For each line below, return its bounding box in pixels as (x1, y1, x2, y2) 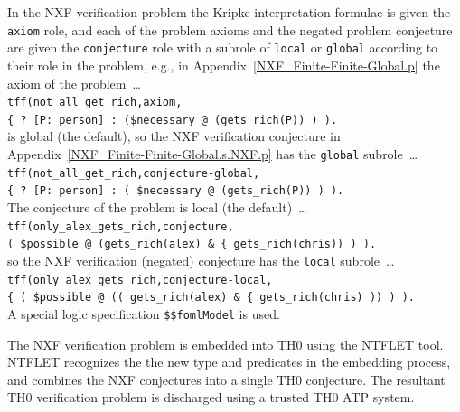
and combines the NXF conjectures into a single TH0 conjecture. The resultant (7, 370, 446, 389)
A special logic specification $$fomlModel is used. (7, 304, 280, 323)
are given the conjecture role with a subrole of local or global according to (7, 38, 438, 57)
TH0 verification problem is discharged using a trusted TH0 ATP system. (7, 388, 415, 407)
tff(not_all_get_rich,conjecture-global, (7, 166, 260, 180)
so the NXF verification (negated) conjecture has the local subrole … (7, 250, 395, 269)
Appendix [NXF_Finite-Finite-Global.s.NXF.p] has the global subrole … (7, 145, 418, 163)
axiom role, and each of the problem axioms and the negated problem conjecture (7, 20, 453, 39)
